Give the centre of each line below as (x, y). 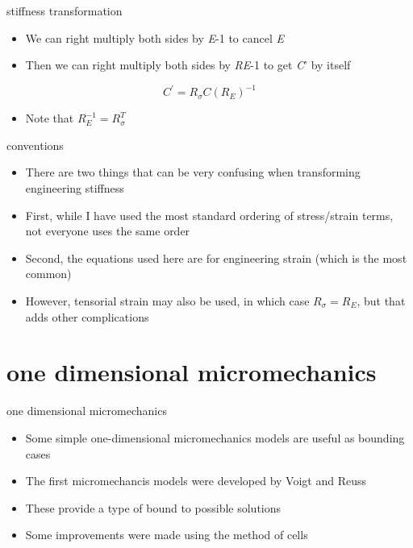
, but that (381, 301)
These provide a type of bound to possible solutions (153, 507)
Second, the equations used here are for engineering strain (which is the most (216, 257)
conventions (35, 145)
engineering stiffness (75, 188)
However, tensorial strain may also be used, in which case (167, 301)
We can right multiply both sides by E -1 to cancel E (154, 37)
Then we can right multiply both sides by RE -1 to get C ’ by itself (188, 65)
